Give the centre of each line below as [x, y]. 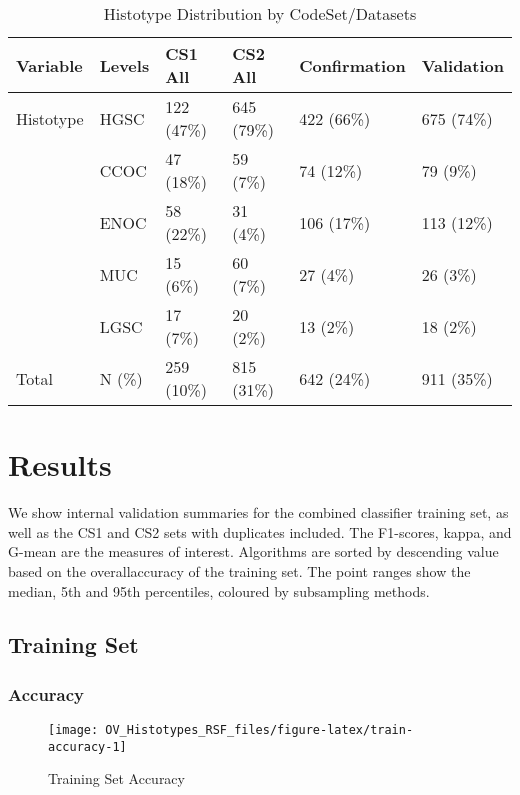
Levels [124, 65]
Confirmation [352, 65]
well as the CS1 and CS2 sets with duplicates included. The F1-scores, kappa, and [260, 531]
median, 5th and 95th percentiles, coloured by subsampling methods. [219, 590]
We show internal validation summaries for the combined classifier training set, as [258, 512]
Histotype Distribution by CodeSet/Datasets [260, 13]
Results [60, 464]
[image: [73, 730]
